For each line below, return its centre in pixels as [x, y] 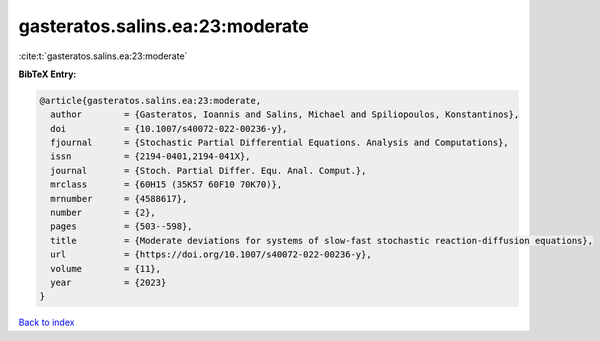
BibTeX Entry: [47, 74]
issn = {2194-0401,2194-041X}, [150, 156]
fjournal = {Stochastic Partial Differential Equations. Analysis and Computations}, [279, 143]
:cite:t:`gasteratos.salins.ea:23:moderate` [103, 56]
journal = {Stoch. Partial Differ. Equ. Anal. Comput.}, [208, 170]
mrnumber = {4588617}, [119, 198]
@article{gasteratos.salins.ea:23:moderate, [150, 100]
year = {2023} [108, 282]
